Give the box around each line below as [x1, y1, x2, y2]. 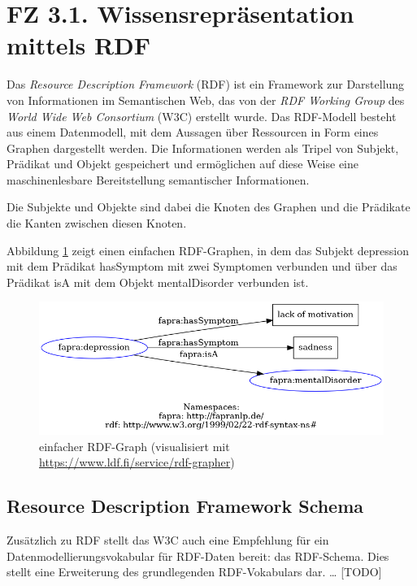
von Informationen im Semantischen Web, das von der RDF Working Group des [7, 91, 405, 108]
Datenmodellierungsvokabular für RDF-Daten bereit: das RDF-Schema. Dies [7, 547, 389, 564]
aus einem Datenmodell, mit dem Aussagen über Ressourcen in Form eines [7, 124, 379, 141]
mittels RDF [7, 28, 151, 62]
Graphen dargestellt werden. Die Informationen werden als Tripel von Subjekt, [7, 139, 399, 156]
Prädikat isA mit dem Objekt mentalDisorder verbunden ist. [7, 273, 309, 290]
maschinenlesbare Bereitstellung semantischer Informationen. [7, 171, 310, 188]
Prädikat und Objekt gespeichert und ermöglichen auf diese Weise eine [7, 155, 359, 172]
